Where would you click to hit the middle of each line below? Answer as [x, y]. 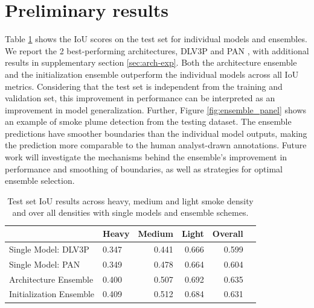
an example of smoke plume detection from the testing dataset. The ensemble [148, 121]
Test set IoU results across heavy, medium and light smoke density [130, 200]
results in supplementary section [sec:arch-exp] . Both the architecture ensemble [151, 62]
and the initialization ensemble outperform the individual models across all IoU [152, 74]
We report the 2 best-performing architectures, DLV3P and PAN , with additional [157, 50]
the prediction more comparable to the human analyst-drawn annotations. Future [156, 145]
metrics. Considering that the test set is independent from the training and [144, 86]
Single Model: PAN [45, 264]
